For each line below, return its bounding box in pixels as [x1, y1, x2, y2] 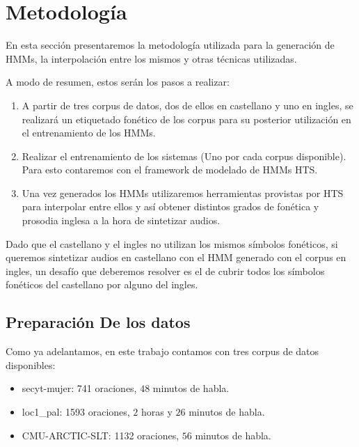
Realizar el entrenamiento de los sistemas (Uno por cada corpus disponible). [22, 148, 346, 163]
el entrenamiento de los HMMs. [22, 125, 156, 140]
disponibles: [6, 357, 56, 372]
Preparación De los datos [6, 311, 191, 333]
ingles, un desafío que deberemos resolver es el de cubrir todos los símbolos [6, 263, 325, 278]
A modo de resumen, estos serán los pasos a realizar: [6, 74, 230, 89]
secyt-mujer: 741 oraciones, [22, 381, 137, 395]
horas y [141, 405, 173, 419]
